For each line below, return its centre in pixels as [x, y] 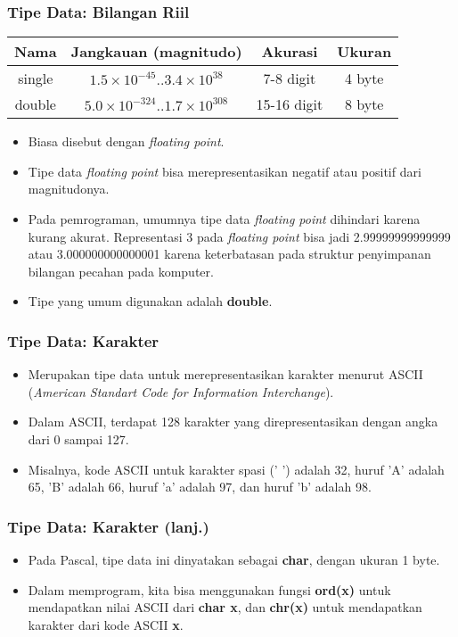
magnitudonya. [69, 189]
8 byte [364, 104]
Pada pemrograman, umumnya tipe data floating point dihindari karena [224, 219]
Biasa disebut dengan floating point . [126, 141]
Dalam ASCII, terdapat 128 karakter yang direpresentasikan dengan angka [233, 422]
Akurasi [290, 52]
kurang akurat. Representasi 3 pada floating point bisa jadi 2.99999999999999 [239, 236]
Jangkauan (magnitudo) [156, 52]
